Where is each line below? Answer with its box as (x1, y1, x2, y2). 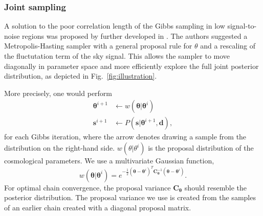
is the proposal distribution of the (148, 142, 254, 153)
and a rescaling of (200, 40, 256, 51)
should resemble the (184, 182, 247, 193)
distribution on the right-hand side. (4, 142, 115, 153)
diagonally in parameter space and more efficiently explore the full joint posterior (4, 60, 259, 71)
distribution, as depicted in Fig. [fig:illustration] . (4, 70, 157, 81)
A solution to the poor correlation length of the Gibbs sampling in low (4, 20, 225, 31)
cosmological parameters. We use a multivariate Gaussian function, (4, 155, 214, 166)
